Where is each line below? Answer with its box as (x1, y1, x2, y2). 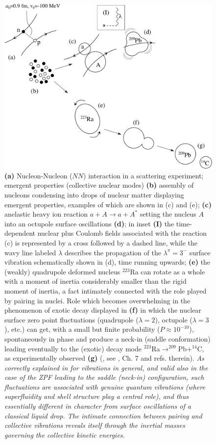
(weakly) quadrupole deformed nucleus (4, 266, 120, 276)
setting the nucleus (140, 209, 196, 219)
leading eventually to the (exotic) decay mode (4, 343, 142, 353)
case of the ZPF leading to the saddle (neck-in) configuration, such (4, 372, 204, 382)
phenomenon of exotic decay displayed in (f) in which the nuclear (4, 305, 201, 315)
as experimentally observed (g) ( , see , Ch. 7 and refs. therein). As (4, 353, 204, 363)
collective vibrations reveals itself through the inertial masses (4, 420, 185, 430)
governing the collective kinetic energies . (4, 429, 125, 440)
